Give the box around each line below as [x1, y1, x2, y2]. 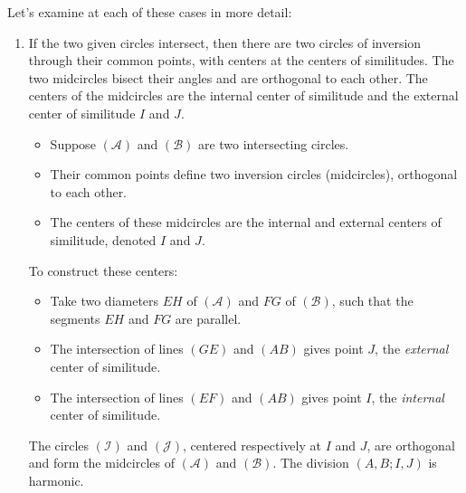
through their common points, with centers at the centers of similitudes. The [28, 51, 454, 70]
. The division [272, 453, 349, 472]
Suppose [50, 134, 96, 153]
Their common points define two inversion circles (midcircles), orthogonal [50, 165, 458, 184]
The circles [28, 435, 90, 454]
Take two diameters [50, 291, 159, 310]
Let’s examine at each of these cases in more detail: [7, 3, 292, 21]
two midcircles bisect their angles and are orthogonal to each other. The [28, 68, 428, 87]
